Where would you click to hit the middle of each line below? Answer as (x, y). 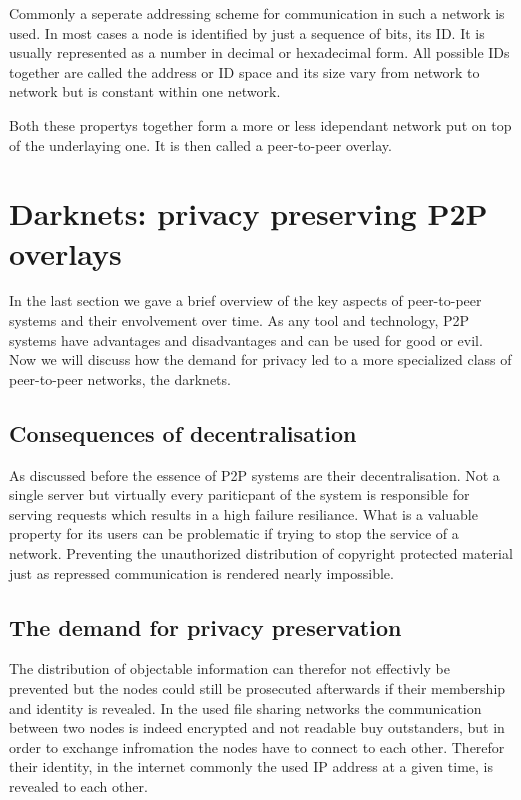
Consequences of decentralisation (183, 432)
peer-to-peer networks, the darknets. (120, 378)
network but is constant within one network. (145, 91)
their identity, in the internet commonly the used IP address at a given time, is (251, 766)
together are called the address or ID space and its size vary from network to (244, 71)
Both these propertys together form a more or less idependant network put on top (260, 124)
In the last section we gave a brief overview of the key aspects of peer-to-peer (245, 300)
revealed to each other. (78, 785)
